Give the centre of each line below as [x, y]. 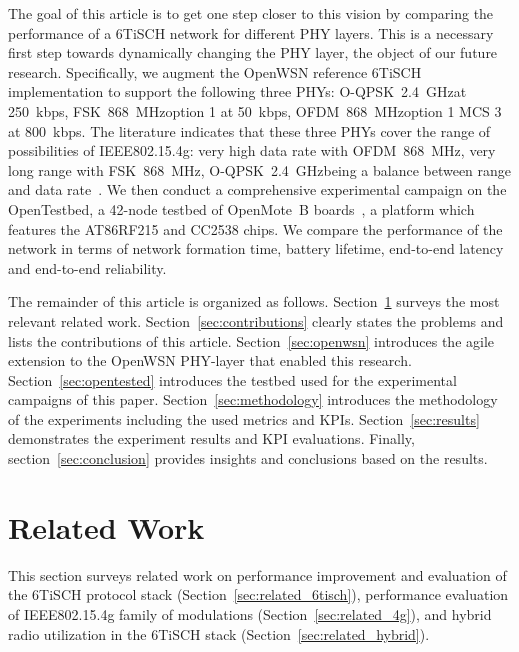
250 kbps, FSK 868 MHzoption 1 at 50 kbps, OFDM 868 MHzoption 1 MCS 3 [255, 110]
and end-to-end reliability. [87, 267]
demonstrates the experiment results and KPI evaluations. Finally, [211, 438]
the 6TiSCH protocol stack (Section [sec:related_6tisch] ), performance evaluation [258, 594]
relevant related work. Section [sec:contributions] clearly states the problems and [256, 320]
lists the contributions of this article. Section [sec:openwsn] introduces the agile [251, 340]
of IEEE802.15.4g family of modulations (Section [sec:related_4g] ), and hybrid [250, 613]
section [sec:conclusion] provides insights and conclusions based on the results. [248, 458]
